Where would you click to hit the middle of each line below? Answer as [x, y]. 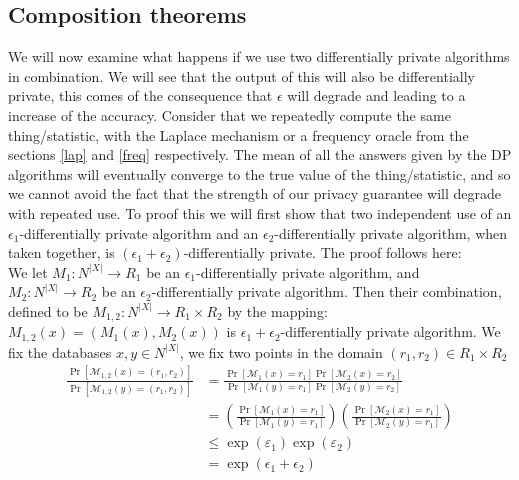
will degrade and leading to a [376, 95]
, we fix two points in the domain [281, 351]
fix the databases [60, 351]
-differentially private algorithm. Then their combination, [326, 291]
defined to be [48, 310]
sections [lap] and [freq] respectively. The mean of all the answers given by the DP [260, 154]
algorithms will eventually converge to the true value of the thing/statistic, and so [259, 173]
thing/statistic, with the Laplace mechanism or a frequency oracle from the [238, 134]
